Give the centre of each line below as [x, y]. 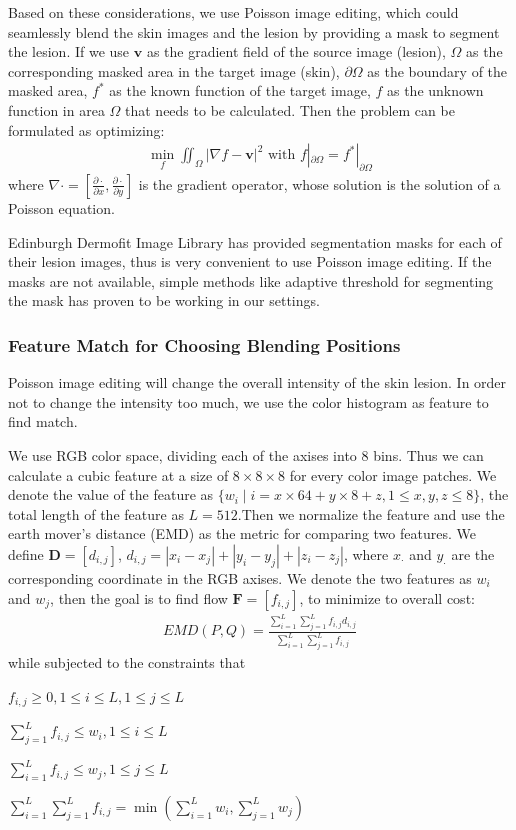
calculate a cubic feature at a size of [118, 474]
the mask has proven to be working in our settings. [164, 300]
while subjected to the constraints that [127, 662]
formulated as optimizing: [86, 129]
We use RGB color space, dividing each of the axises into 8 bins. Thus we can [246, 454]
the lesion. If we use [69, 51]
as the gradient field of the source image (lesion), [296, 51]
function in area [56, 109]
